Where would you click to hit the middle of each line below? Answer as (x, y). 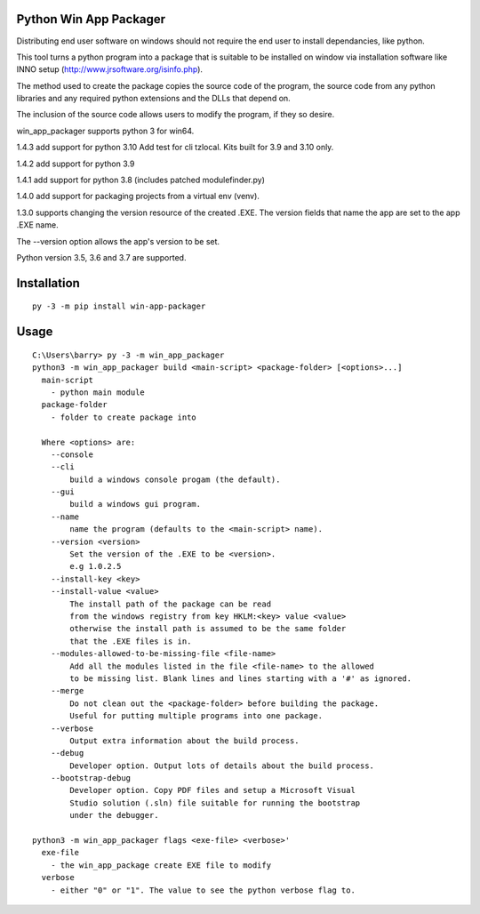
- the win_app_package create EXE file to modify (160, 865)
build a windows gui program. (136, 504)
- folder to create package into (124, 417)
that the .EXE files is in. (131, 641)
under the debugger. (114, 815)
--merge (67, 691)
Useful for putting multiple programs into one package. (196, 716)
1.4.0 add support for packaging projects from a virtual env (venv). (138, 196)
